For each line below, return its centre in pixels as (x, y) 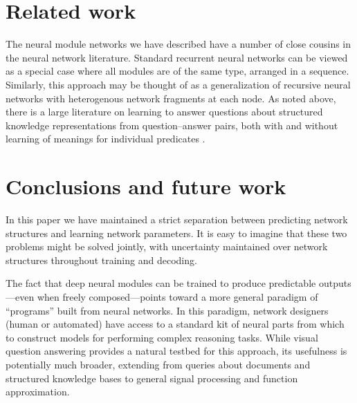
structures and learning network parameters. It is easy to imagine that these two (176, 233)
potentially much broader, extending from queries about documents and (158, 364)
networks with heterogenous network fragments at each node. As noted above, (171, 98)
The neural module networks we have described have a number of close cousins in (178, 44)
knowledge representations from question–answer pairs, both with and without (172, 125)
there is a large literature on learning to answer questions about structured (164, 112)
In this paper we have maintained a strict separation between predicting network (177, 219)
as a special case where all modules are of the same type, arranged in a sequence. (177, 71)
